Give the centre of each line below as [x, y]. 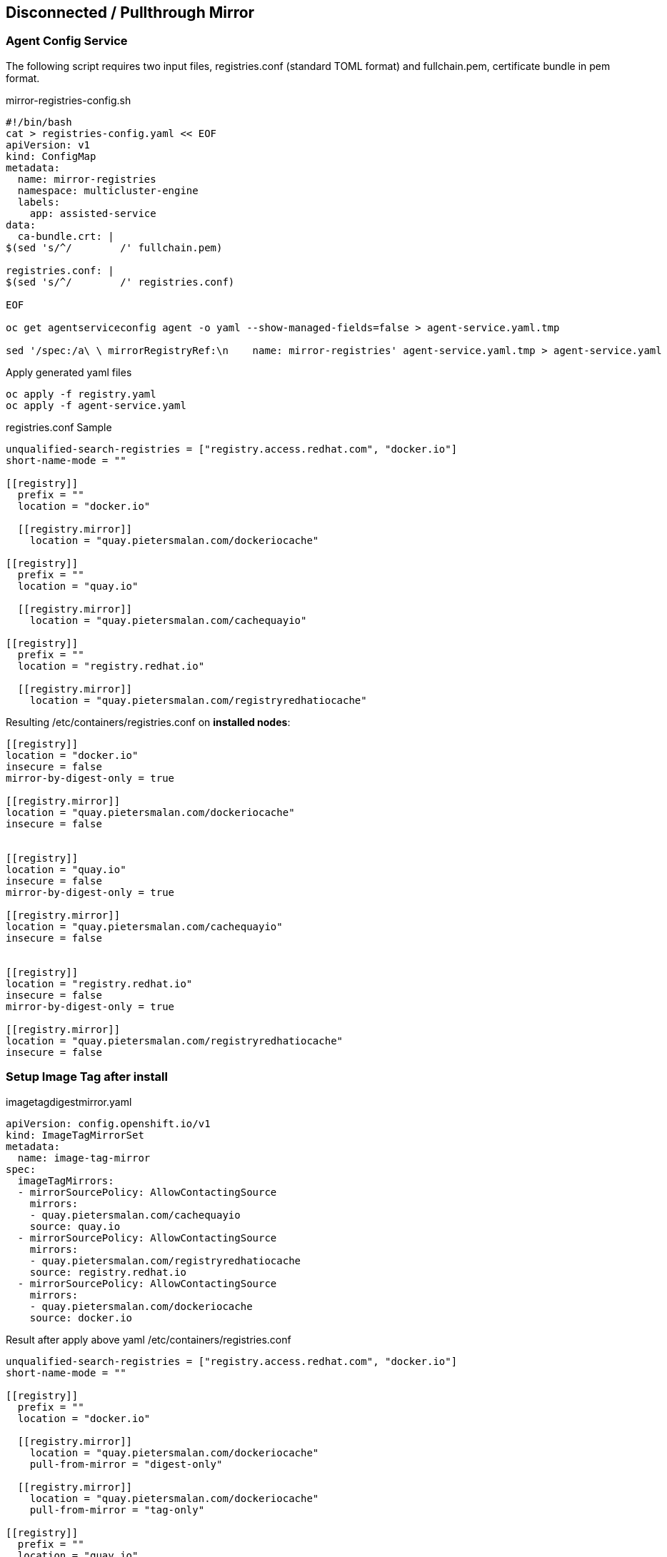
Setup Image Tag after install [87, 1077]
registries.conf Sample [59, 427]
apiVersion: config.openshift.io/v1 [108, 1123]
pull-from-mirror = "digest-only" [126, 1464]
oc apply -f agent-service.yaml [96, 405]
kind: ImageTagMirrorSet [75, 1135]
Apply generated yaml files [69, 372]
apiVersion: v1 [48, 145]
